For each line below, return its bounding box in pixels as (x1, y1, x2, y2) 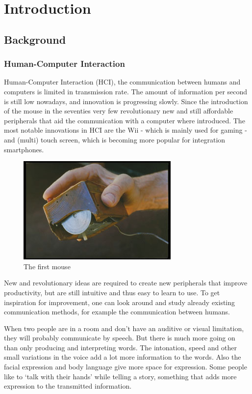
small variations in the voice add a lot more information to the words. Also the (4, 352, 241, 362)
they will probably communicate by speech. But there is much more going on (4, 333, 235, 343)
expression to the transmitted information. (4, 381, 132, 391)
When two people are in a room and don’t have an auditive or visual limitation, (4, 323, 244, 333)
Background (4, 31, 66, 47)
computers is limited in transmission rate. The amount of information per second (4, 86, 248, 96)
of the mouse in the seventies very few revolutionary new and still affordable (4, 106, 233, 116)
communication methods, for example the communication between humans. (4, 307, 230, 317)
